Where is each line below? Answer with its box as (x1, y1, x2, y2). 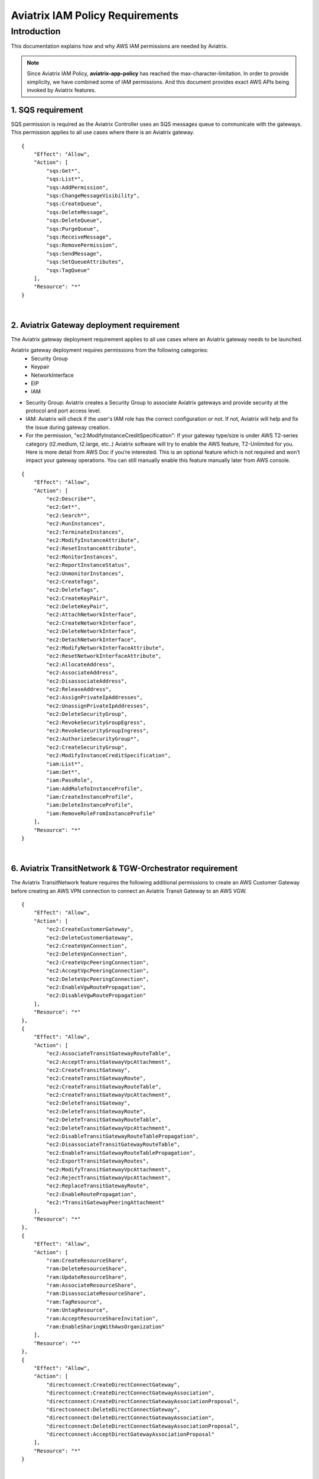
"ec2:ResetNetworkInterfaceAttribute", (46, 653, 162, 660)
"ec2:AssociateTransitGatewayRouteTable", (46, 1050, 171, 1057)
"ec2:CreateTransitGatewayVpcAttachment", (46, 1092, 171, 1099)
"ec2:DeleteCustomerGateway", (46, 934, 134, 941)
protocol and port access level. (25, 407, 102, 414)
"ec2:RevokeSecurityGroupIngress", (46, 727, 149, 734)
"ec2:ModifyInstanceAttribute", (46, 537, 140, 544)
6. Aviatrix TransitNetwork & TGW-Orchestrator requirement (11, 864, 238, 874)
